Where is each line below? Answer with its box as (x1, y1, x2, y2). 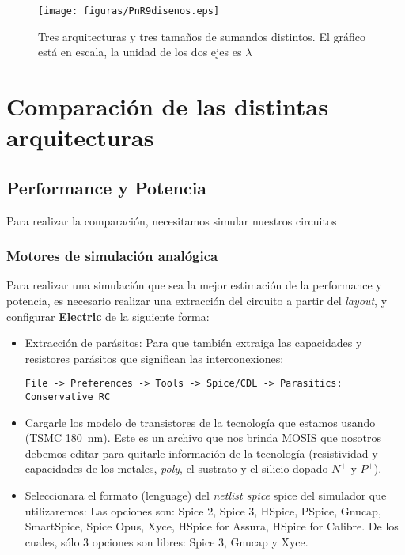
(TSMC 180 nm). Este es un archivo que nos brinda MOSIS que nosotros (25, 429, 382, 446)
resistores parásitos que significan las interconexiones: (25, 349, 284, 366)
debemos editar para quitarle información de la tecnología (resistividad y (25, 444, 378, 461)
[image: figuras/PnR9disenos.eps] (38, 6, 220, 17)
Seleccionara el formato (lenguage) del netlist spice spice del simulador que (25, 487, 387, 504)
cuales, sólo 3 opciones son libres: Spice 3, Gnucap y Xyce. (25, 533, 308, 549)
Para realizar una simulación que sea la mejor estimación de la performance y (6, 277, 382, 293)
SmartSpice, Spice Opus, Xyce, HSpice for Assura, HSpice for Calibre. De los (25, 518, 399, 534)
